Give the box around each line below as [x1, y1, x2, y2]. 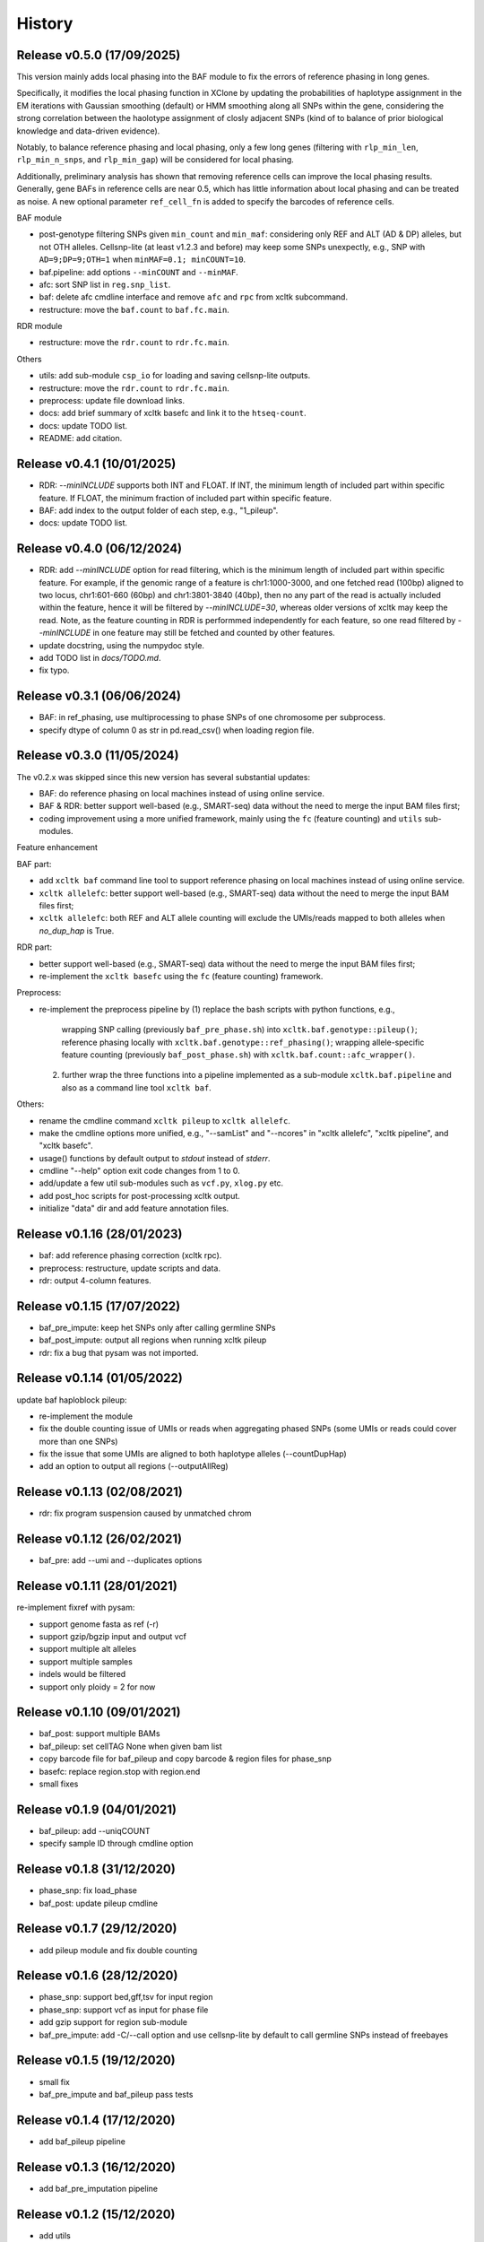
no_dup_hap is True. [39, 925, 115, 936]
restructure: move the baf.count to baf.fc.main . [39, 304, 230, 315]
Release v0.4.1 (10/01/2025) [16, 456, 177, 472]
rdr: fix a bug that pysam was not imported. [39, 1347, 199, 1358]
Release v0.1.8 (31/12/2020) [16, 1862, 177, 1877]
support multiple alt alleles [39, 1644, 137, 1655]
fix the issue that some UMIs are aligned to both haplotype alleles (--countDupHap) [39, 1448, 347, 1459]
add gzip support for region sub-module [39, 2017, 188, 2028]
